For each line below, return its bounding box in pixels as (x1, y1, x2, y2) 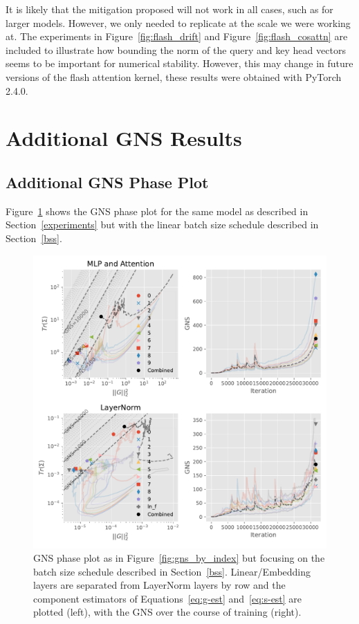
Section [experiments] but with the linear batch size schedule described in (6, 217, 319, 232)
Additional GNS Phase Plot (6, 171, 209, 192)
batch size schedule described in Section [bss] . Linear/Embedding (33, 564, 311, 578)
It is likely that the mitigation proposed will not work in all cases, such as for (6, 2, 333, 16)
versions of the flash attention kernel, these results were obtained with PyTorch (6, 69, 342, 84)
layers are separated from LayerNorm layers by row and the (33, 578, 286, 592)
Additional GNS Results (6, 124, 242, 152)
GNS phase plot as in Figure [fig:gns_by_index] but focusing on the (33, 551, 325, 565)
